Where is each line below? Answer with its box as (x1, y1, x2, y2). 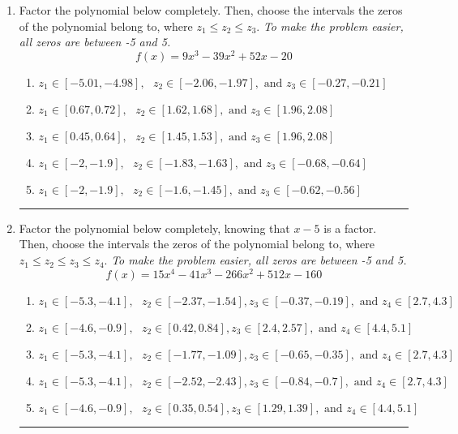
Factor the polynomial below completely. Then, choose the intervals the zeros (19, 2, 403, 18)
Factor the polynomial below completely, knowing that (19, 219, 290, 236)
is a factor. (323, 219, 377, 236)
